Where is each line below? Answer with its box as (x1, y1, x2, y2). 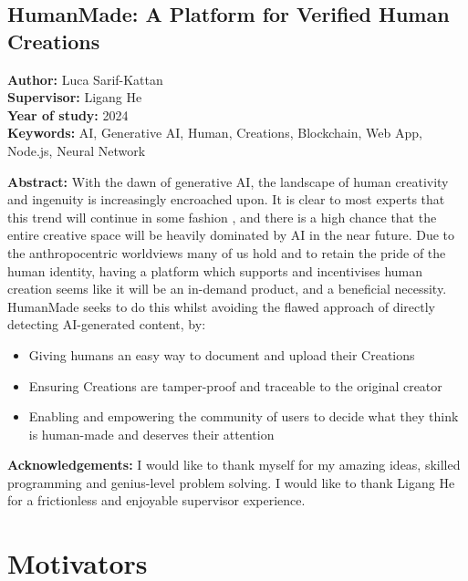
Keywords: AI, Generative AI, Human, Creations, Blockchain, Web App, (7, 123, 422, 142)
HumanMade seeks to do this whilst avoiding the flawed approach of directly (7, 296, 435, 316)
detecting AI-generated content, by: (7, 315, 206, 334)
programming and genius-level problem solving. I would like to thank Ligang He (7, 472, 455, 492)
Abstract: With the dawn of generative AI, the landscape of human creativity (7, 171, 449, 191)
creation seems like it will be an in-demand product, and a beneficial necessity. (7, 279, 447, 298)
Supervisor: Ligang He (7, 88, 142, 107)
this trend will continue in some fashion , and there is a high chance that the (7, 207, 437, 226)
